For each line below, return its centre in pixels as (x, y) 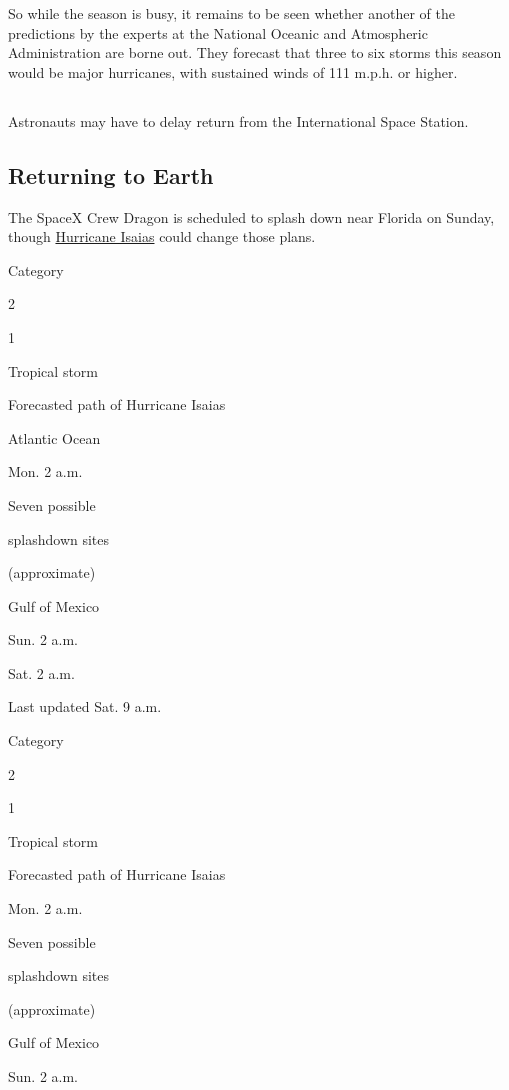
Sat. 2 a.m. (41, 672)
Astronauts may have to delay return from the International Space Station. (238, 120)
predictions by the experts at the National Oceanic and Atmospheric (218, 32)
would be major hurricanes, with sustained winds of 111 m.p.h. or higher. (233, 71)
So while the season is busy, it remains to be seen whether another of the (231, 13)
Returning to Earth (111, 174)
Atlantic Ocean (54, 437)
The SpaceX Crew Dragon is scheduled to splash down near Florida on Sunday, (251, 216)
